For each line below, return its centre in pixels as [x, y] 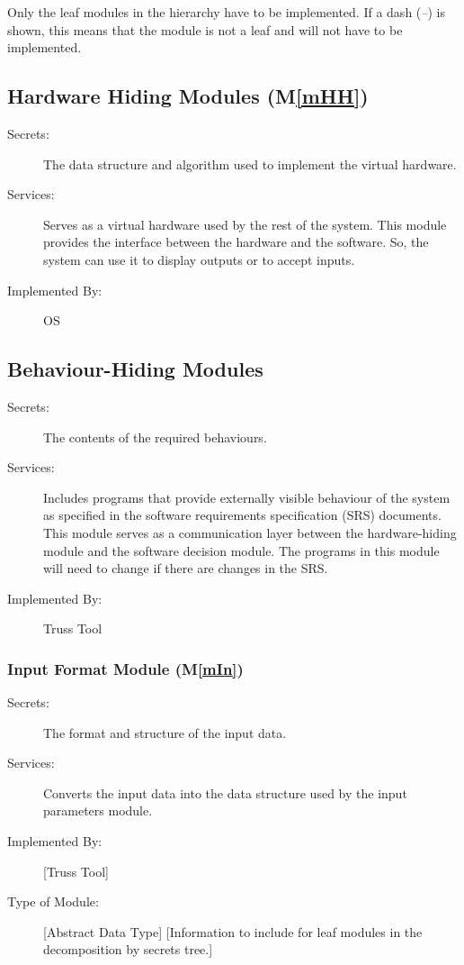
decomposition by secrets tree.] [128, 949]
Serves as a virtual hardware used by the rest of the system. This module [245, 224]
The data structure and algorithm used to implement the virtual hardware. [250, 164]
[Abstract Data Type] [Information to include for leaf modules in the [233, 931]
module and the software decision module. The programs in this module [241, 550]
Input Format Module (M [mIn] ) [125, 668]
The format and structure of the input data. [165, 732]
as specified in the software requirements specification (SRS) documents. [242, 515]
